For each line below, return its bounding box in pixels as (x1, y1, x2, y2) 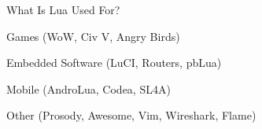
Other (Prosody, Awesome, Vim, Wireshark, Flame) (6, 107, 256, 123)
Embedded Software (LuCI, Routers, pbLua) (6, 54, 222, 71)
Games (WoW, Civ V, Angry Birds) (6, 28, 180, 44)
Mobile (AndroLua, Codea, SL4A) (6, 80, 171, 97)
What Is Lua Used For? (6, 2, 120, 17)
